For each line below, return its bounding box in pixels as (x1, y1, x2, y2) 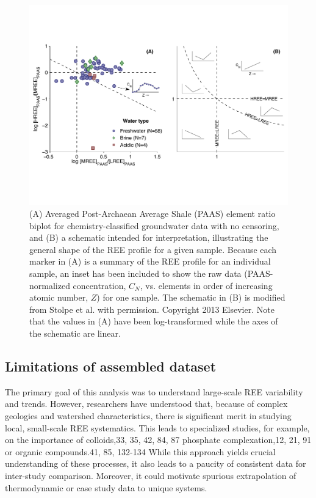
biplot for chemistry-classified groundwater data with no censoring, (29, 219, 279, 232)
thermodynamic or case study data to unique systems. (5, 481, 207, 494)
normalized (29, 279, 70, 291)
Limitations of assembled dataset (5, 357, 217, 376)
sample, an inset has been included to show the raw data (29, 267, 242, 280)
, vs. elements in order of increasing (140, 279, 273, 291)
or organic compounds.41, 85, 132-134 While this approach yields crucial (5, 445, 276, 458)
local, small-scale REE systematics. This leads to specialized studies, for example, (5, 421, 310, 434)
